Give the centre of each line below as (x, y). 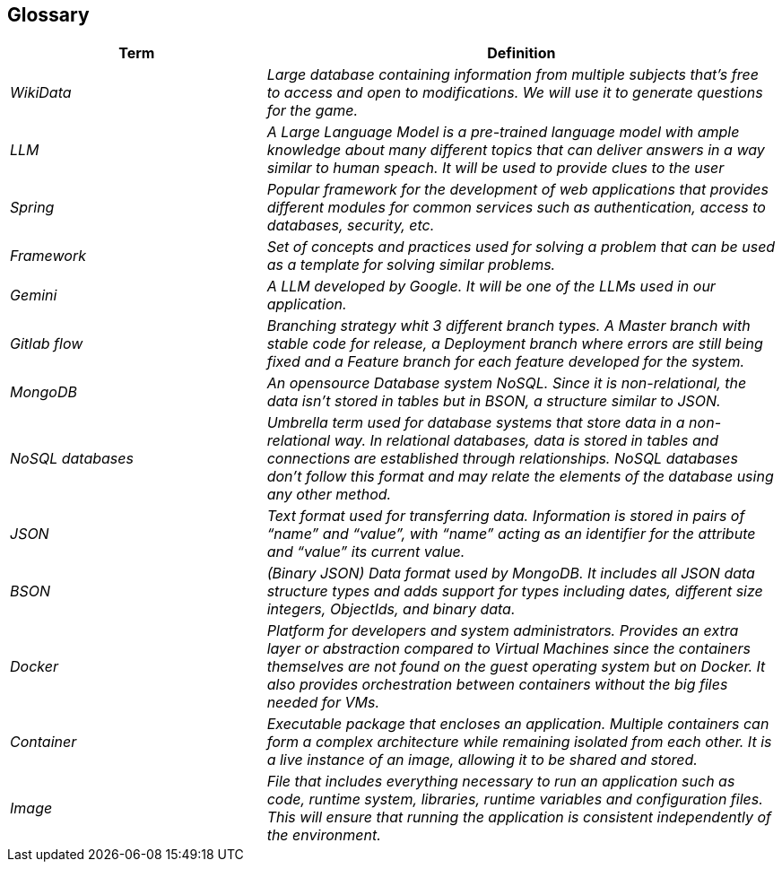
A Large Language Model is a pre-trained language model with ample (503, 132)
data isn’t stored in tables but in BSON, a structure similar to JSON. (494, 401)
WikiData (41, 93)
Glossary (48, 15)
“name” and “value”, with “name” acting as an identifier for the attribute (511, 534)
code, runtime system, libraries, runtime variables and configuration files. (515, 799)
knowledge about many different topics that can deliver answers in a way (516, 150)
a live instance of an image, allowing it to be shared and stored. (482, 760)
